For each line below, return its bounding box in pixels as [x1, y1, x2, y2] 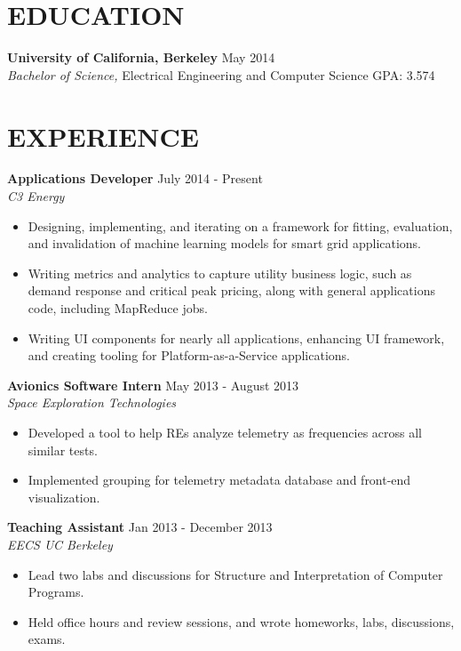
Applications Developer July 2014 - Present [7, 169, 263, 188]
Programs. [28, 583, 84, 601]
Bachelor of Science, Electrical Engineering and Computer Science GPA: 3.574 [7, 65, 435, 84]
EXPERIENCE [7, 117, 199, 154]
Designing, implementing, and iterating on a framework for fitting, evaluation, [28, 216, 453, 235]
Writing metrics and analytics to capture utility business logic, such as [28, 263, 412, 282]
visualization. [28, 487, 100, 506]
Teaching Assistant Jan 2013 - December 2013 [7, 518, 273, 536]
